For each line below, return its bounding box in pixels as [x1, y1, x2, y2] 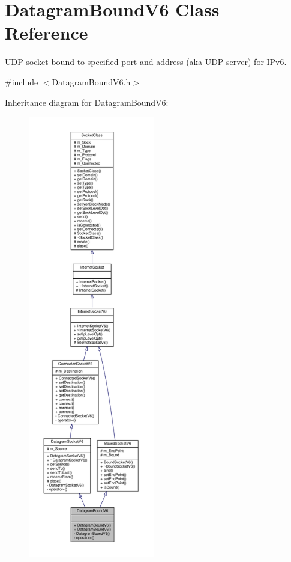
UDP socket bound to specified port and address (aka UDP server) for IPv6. [5, 55, 287, 68]
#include [5, 75, 38, 88]
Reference [5, 20, 88, 45]
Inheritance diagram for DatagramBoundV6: [5, 96, 169, 108]
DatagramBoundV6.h [52, 75, 131, 88]
